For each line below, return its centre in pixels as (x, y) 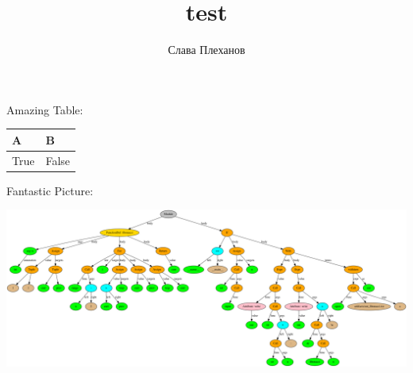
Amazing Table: (45, 109)
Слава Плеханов (206, 50)
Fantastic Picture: (50, 190)
